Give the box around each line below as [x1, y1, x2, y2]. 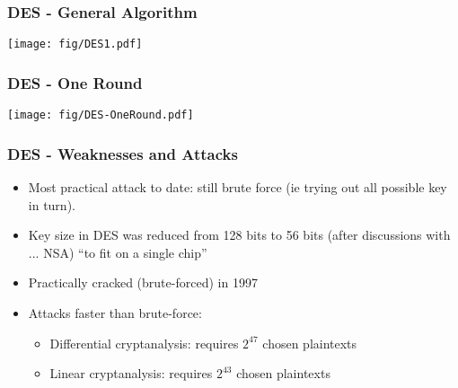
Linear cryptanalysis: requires [49, 364, 213, 383]
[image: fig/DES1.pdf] [7, 38, 143, 51]
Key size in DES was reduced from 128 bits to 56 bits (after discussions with [28, 225, 451, 244]
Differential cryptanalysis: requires [49, 333, 239, 352]
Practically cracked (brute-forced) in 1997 [28, 273, 258, 292]
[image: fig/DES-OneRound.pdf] [7, 109, 194, 122]
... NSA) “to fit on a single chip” [28, 242, 207, 261]
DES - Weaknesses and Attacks [7, 142, 238, 164]
